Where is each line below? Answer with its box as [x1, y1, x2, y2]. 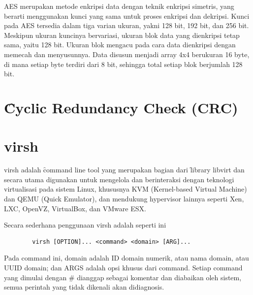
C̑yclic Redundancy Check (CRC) [4, 97, 238, 117]
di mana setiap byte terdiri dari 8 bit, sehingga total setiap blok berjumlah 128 [4, 59, 243, 69]
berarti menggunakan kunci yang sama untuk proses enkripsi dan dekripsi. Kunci [4, 10, 250, 21]
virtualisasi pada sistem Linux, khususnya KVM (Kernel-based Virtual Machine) [4, 184, 247, 194]
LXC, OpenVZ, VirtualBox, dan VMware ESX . [4, 203, 146, 213]
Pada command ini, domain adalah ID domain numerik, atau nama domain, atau [4, 253, 249, 263]
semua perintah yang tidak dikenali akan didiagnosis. [4, 282, 164, 292]
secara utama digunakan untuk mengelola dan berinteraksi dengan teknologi [4, 174, 234, 184]
